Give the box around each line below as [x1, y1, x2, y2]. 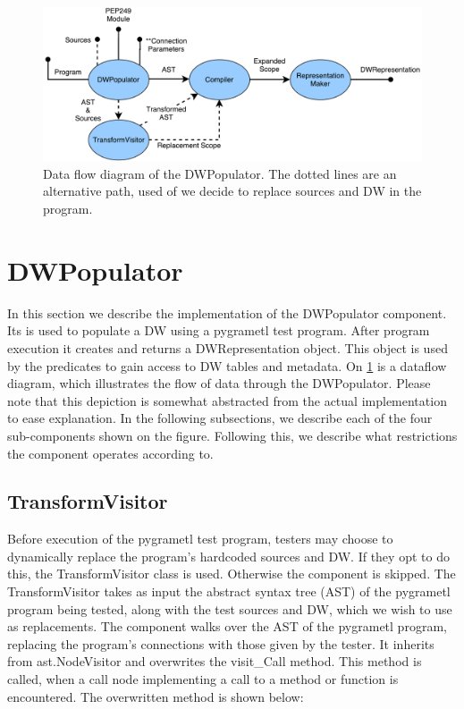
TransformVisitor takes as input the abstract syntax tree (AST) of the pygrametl [7, 582, 451, 601]
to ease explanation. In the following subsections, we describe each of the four [7, 409, 433, 427]
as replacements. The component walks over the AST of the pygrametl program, [7, 617, 447, 636]
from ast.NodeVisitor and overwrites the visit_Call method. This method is [7, 652, 422, 671]
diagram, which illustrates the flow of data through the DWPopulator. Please [7, 374, 431, 392]
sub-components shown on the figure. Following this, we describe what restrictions [7, 426, 458, 444]
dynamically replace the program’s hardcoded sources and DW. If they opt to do [7, 546, 450, 565]
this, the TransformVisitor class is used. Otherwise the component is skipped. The [7, 564, 456, 583]
